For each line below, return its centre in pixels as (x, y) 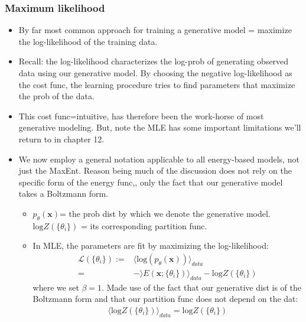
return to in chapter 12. (61, 139)
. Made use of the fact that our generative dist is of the (201, 287)
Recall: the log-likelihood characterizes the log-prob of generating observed (154, 61)
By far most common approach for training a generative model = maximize (155, 30)
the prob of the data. (56, 96)
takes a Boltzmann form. (63, 193)
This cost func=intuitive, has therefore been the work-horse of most (141, 116)
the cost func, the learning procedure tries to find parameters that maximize (157, 84)
